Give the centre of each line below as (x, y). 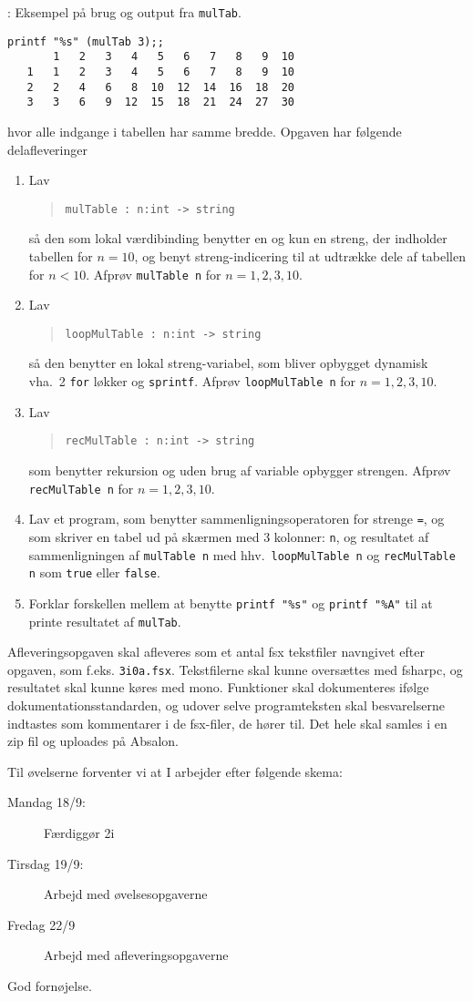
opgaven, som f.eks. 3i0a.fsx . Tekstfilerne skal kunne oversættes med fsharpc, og (235, 669)
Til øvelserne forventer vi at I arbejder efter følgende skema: (175, 771)
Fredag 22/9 (41, 924)
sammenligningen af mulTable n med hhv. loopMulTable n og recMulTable (242, 554)
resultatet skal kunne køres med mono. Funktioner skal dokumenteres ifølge (218, 687)
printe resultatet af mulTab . (105, 621)
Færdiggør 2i (79, 832)
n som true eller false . (94, 572)
